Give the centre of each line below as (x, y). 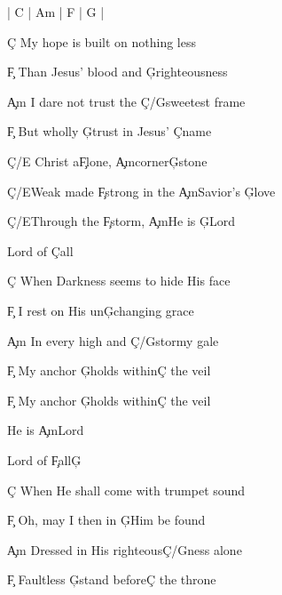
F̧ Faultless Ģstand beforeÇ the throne (112, 579)
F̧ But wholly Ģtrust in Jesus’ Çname (110, 131)
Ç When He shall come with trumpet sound (126, 490)
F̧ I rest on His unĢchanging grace (101, 310)
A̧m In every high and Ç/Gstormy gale (113, 340)
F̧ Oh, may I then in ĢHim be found (106, 520)
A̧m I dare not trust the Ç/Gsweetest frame (126, 101)
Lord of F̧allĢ (44, 459)
